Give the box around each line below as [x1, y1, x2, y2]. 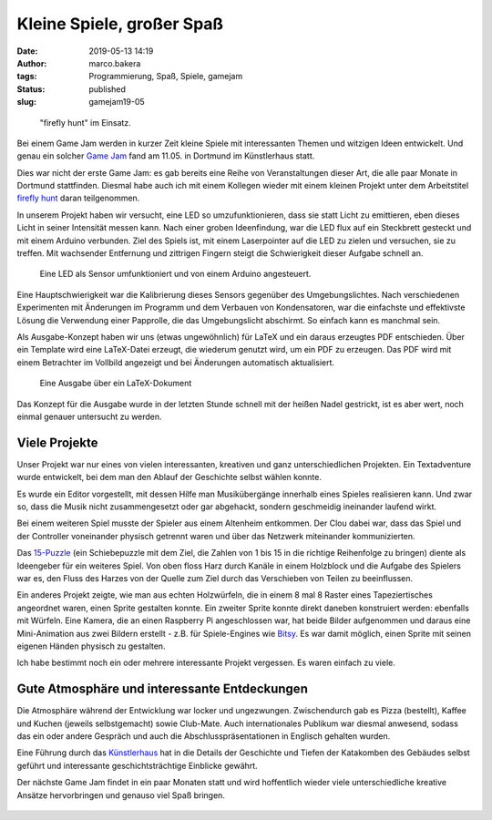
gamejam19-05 [88, 97, 145, 108]
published [88, 83, 127, 95]
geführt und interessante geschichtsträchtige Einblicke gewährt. [16, 760, 259, 771]
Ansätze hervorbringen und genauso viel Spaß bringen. [16, 789, 225, 801]
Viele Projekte [16, 435, 98, 450]
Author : [16, 57, 47, 68]
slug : [16, 97, 36, 108]
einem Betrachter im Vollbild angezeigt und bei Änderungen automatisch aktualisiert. [16, 356, 335, 368]
